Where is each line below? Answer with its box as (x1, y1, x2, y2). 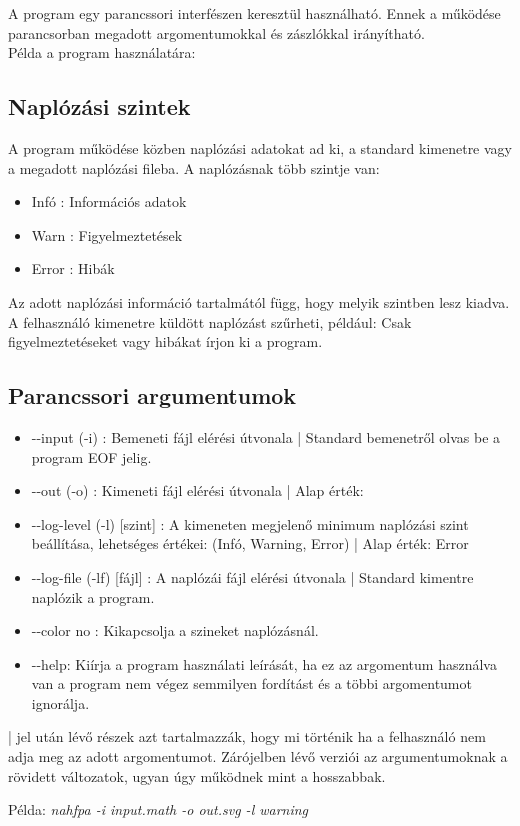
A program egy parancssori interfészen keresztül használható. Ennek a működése (8, 3, 501, 23)
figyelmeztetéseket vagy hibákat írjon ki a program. (8, 331, 323, 352)
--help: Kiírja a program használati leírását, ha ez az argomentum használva (31, 653, 497, 674)
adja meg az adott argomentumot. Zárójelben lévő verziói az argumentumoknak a (8, 746, 508, 767)
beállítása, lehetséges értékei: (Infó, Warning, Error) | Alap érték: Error (31, 533, 469, 554)
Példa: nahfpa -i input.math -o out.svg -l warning (8, 799, 309, 820)
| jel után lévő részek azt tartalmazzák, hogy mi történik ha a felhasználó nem (8, 726, 486, 747)
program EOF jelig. (31, 446, 152, 467)
